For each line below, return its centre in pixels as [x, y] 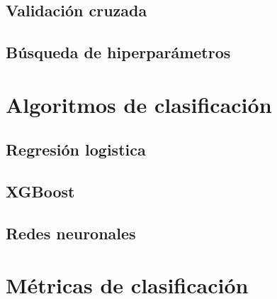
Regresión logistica [76, 149]
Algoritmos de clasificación [139, 104]
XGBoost [40, 191]
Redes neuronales [71, 233]
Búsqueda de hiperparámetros [118, 52]
